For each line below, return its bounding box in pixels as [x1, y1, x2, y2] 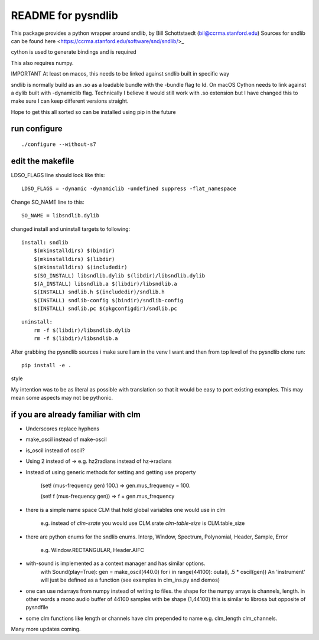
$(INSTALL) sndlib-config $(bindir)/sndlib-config [33, 297, 184, 303]
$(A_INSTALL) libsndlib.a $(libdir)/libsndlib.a [33, 280, 177, 287]
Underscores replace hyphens [25, 425, 100, 432]
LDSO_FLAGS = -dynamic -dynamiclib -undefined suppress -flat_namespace [21, 185, 236, 192]
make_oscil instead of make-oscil [25, 436, 107, 443]
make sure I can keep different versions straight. [11, 97, 129, 105]
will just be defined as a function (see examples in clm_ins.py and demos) [40, 576, 220, 584]
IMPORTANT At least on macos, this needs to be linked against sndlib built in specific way [11, 70, 230, 77]
